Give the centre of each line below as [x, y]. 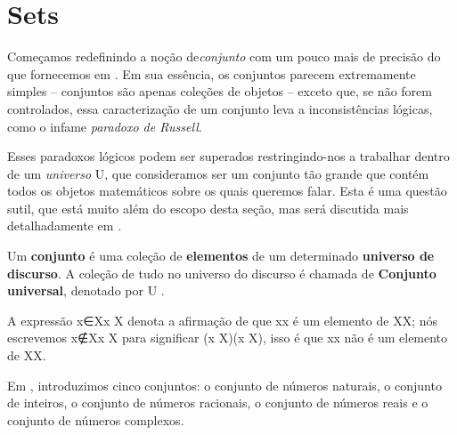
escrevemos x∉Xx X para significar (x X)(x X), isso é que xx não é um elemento [228, 338]
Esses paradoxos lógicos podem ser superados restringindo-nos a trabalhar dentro [228, 156]
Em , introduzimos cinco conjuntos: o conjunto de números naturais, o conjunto [224, 385]
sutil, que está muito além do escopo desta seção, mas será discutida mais [208, 208]
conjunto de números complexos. [96, 419]
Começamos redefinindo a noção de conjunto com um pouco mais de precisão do [224, 56]
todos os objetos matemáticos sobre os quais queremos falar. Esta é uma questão [227, 191]
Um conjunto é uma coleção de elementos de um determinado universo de [221, 256]
